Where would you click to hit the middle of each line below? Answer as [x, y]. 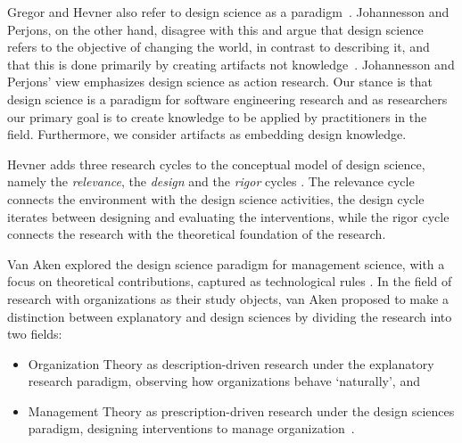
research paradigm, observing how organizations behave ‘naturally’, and [224, 381]
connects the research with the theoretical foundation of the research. [197, 234]
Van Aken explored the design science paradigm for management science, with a [226, 263]
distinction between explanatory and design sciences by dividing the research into [230, 316]
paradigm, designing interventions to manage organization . [191, 428]
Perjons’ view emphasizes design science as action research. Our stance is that [220, 82]
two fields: [35, 334]
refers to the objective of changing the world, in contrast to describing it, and [219, 47]
